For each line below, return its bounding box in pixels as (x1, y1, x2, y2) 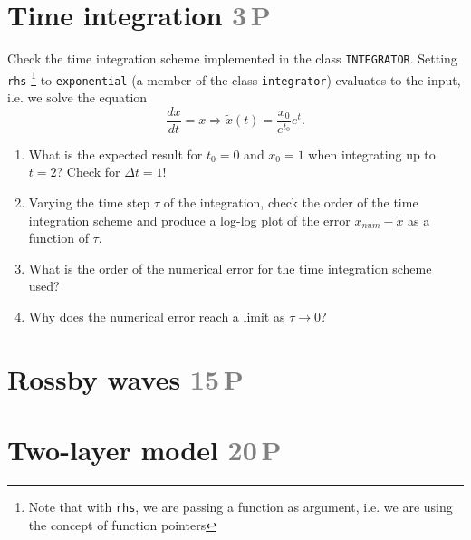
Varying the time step (28, 192, 150, 211)
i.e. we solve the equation (7, 88, 148, 107)
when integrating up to (308, 144, 436, 163)
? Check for (56, 162, 120, 181)
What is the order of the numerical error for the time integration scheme (28, 258, 432, 277)
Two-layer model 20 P (7, 431, 282, 468)
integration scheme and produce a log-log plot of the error (28, 210, 351, 229)
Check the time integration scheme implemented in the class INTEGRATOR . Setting (7, 49, 457, 68)
